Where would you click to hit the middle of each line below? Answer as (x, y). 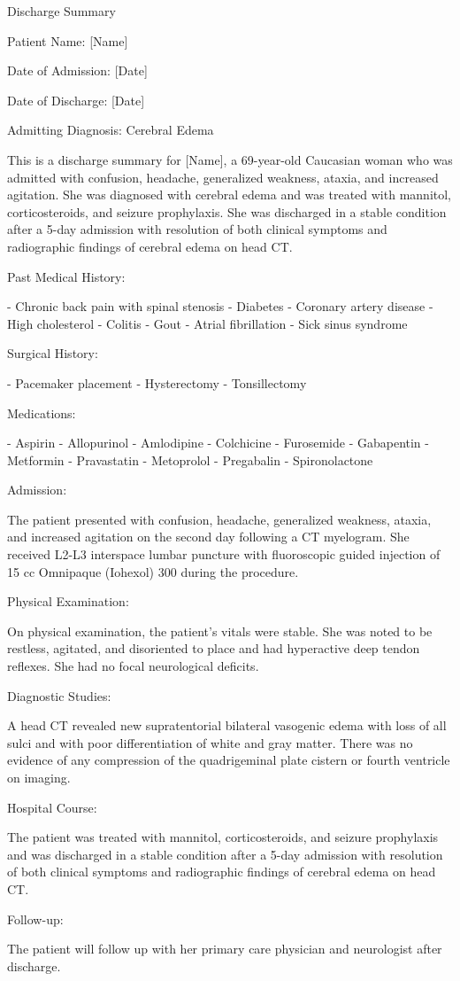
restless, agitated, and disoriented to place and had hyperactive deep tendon (214, 648)
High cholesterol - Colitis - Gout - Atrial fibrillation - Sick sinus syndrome (207, 323)
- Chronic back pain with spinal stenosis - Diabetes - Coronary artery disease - (220, 306)
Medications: (42, 413)
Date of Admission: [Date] (77, 70)
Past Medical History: (66, 276)
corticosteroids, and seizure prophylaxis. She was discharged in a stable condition (227, 211)
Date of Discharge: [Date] (76, 100)
